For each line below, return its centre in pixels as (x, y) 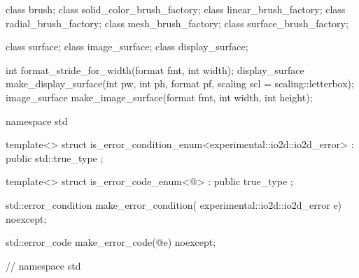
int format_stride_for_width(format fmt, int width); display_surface (155, 69)
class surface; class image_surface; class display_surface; (127, 46)
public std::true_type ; (55, 158)
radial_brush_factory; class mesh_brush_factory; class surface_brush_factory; (177, 23)
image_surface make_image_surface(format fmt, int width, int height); (159, 97)
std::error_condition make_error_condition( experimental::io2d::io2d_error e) (174, 204)
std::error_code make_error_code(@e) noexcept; (111, 242)
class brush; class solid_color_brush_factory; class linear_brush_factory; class (176, 9)
